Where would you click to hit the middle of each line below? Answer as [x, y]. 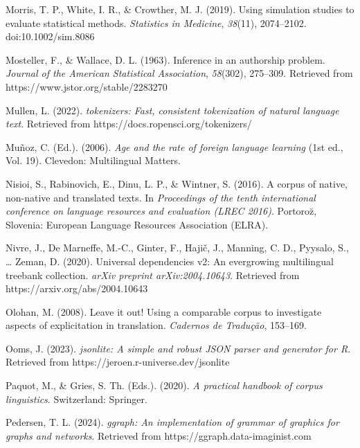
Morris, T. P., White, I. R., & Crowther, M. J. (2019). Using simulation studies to [180, 9]
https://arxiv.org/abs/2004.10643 [77, 288]
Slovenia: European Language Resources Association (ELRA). [137, 224]
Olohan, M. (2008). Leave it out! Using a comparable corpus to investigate [164, 311]
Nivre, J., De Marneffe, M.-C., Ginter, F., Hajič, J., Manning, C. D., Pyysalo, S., [177, 248]
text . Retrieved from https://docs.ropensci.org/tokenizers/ [129, 124]
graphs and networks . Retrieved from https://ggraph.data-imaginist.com [159, 435]
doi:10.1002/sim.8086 [50, 36]
